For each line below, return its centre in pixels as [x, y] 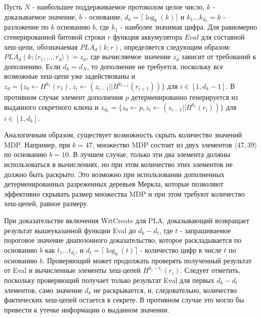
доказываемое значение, [40, 16]
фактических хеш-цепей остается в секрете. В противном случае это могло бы [124, 300]
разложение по [26, 27]
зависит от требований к [219, 56]
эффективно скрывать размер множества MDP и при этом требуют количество [124, 193]
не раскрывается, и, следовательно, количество [165, 290]
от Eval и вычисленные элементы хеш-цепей [72, 270]
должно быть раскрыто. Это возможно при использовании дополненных [114, 174]
